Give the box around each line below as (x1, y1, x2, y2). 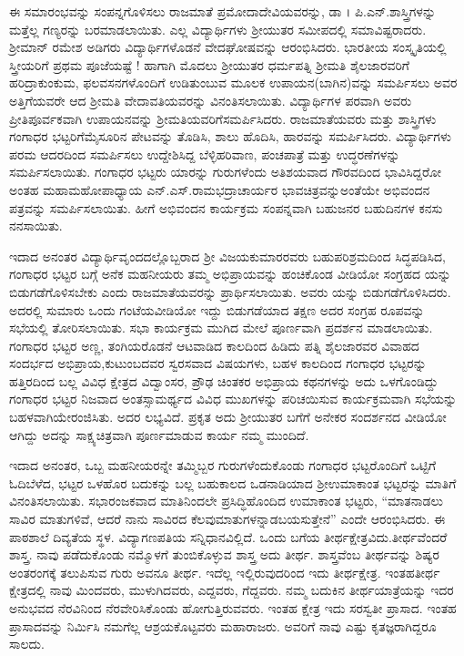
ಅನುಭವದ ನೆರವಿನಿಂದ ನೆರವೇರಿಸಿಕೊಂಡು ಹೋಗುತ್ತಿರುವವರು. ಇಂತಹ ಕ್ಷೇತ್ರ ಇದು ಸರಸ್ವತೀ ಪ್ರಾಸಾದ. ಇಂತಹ (9, 599, 457, 617)
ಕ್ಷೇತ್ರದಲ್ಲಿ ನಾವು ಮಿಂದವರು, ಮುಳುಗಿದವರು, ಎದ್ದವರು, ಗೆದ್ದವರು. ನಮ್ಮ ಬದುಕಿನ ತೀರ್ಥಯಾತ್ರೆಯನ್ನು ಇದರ (9, 580, 454, 600)
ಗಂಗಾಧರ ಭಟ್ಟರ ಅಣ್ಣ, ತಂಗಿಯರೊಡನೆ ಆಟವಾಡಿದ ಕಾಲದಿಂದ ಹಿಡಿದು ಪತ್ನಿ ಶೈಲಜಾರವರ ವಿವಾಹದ (9, 335, 419, 354)
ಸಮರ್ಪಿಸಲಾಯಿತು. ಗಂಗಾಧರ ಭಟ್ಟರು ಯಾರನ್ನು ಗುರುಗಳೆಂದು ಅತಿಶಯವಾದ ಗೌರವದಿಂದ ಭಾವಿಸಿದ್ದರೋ (9, 162, 441, 181)
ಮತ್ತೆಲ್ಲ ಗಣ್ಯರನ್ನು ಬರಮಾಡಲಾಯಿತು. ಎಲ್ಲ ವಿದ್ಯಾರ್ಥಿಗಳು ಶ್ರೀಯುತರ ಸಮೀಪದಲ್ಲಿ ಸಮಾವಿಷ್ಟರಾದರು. (9, 19, 427, 38)
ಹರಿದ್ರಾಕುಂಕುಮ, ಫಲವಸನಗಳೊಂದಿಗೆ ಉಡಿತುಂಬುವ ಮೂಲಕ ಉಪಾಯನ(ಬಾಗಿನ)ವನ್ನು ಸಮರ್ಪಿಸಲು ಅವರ (9, 73, 458, 92)
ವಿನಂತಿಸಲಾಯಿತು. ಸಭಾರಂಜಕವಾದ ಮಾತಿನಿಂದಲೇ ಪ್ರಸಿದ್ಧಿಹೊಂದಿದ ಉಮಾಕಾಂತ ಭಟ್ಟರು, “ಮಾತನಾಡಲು (9, 491, 443, 510)
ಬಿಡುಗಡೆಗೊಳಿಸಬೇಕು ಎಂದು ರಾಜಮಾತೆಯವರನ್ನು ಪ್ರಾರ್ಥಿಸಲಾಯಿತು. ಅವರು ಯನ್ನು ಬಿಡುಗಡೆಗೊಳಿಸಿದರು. (9, 282, 451, 301)
